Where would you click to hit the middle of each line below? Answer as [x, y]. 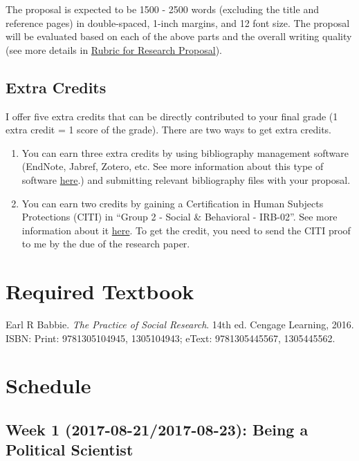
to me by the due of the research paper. [106, 244]
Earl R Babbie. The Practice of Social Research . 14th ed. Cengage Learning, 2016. [180, 324]
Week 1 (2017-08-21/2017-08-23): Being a [157, 429]
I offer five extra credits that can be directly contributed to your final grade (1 [172, 116]
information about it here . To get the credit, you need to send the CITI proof [186, 230]
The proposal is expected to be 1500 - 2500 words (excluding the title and [162, 9]
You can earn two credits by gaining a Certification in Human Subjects [173, 203]
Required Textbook [100, 291]
